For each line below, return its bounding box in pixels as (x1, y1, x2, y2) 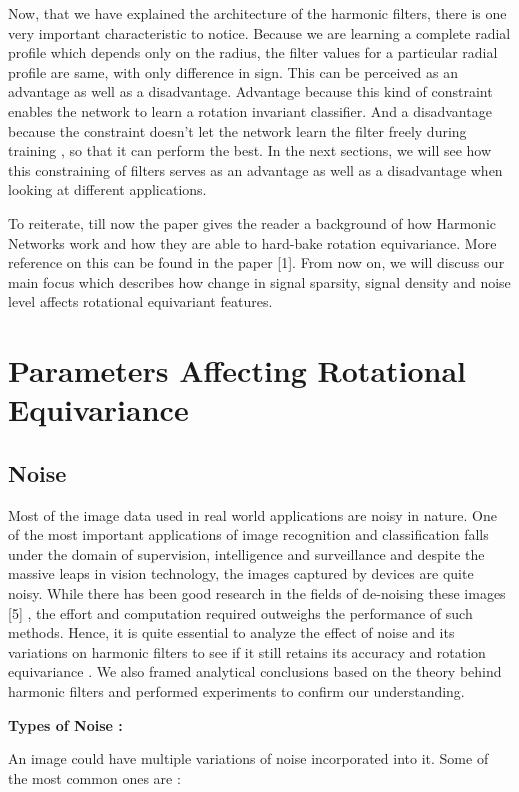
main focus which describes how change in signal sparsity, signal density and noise (8, 271, 511, 292)
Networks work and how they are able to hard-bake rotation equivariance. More (8, 232, 497, 253)
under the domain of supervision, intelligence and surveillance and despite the (8, 543, 485, 564)
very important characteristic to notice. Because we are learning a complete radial (8, 22, 511, 43)
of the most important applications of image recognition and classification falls (8, 524, 489, 545)
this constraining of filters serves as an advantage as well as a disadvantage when (8, 159, 503, 180)
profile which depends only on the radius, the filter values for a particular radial (8, 42, 498, 63)
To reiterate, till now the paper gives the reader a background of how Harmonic (8, 212, 497, 233)
